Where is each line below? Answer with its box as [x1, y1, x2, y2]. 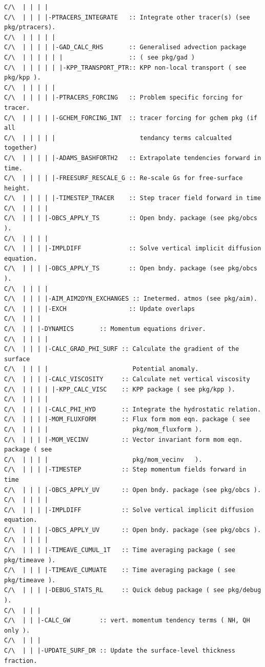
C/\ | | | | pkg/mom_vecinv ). [4, 456, 202, 463]
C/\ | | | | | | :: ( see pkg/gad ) [4, 53, 195, 61]
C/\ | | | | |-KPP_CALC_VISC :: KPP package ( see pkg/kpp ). [4, 385, 236, 393]
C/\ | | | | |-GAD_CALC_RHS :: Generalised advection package [4, 44, 247, 51]
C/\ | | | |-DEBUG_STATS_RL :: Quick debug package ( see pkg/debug [4, 586, 261, 594]
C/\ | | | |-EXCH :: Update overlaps [4, 305, 195, 312]
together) [4, 144, 37, 152]
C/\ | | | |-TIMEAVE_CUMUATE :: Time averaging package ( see [4, 566, 236, 574]
